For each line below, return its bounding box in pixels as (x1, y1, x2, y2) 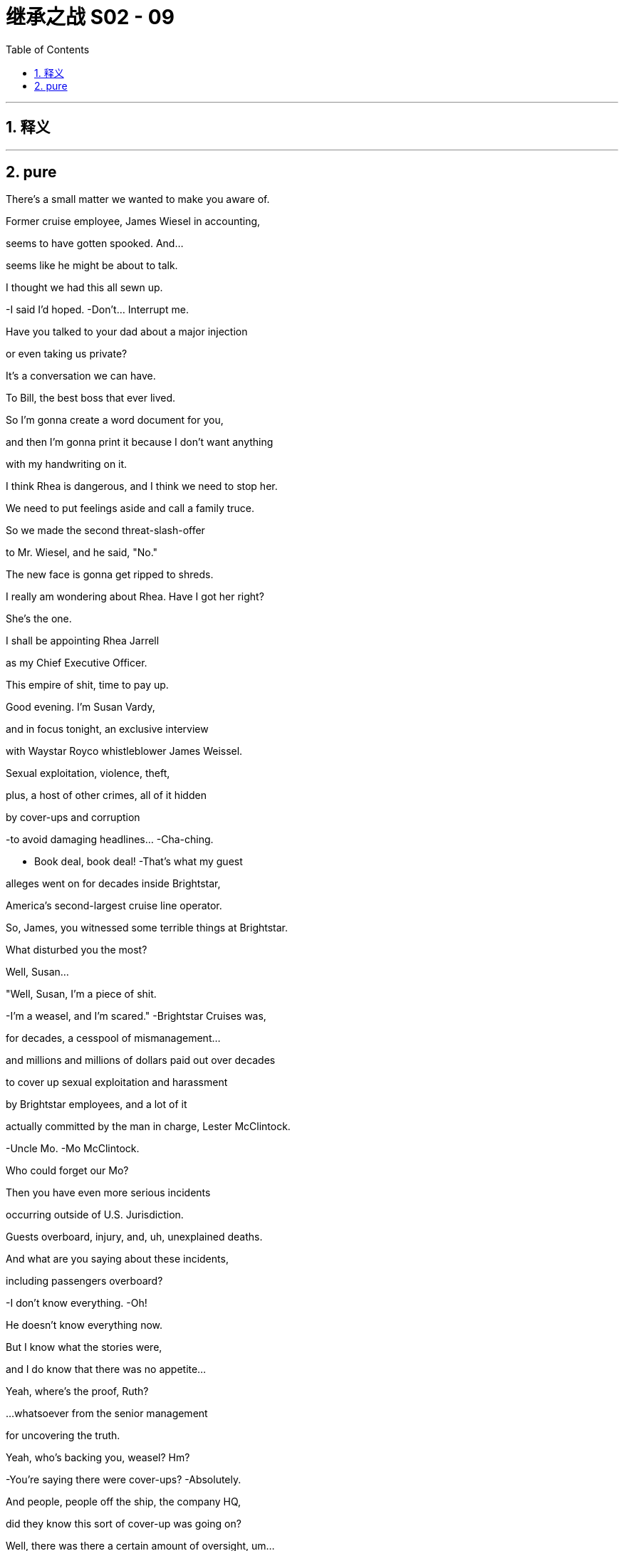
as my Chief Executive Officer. (6, 657, 147, 669)
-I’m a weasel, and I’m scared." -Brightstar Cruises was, (6, 1010, 266, 1023)
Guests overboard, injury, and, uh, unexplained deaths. (6, 1231, 263, 1243)
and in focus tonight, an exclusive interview (6, 723, 209, 736)
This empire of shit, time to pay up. (6, 679, 169, 691)
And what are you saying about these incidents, (6, 1253, 229, 1265)
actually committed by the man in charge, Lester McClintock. (6, 1120, 291, 1133)
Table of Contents (6, 43, 90, 56)
